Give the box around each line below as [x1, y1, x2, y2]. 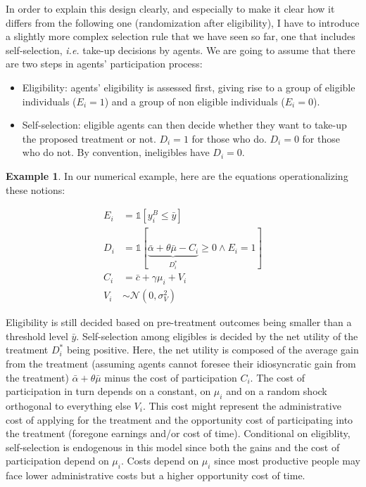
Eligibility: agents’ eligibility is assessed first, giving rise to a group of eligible [22, 79, 355, 94]
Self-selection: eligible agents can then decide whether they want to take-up [22, 117, 347, 132]
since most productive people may [214, 453, 360, 468]
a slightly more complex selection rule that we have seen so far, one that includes [6, 29, 355, 44]
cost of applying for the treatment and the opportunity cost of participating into [6, 412, 353, 427]
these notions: [6, 182, 65, 197]
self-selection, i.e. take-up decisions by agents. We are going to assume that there [6, 42, 355, 57]
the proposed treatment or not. [22, 131, 156, 145]
